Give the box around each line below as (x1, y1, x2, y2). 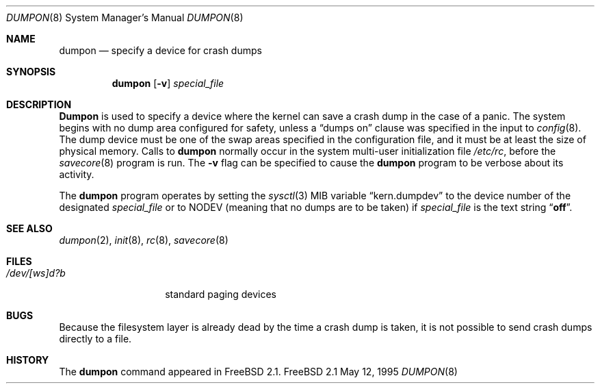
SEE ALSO (6, 223, 53, 234)
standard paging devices (165, 288, 276, 300)
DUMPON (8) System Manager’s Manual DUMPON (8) (6, 12, 244, 23)
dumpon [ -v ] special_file (112, 77, 224, 89)
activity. (59, 168, 94, 180)
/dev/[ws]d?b (6, 267, 66, 279)
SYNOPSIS (6, 66, 56, 77)
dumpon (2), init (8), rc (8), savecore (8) (59, 234, 229, 246)
